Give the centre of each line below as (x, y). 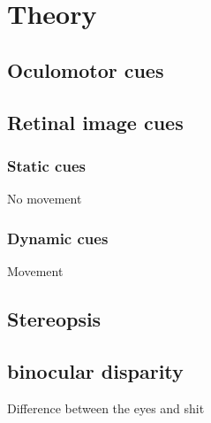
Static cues (46, 165)
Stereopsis (54, 318)
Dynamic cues (58, 238)
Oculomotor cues (86, 69)
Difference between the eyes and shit (106, 408)
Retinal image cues (95, 122)
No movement (45, 199)
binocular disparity (95, 370)
